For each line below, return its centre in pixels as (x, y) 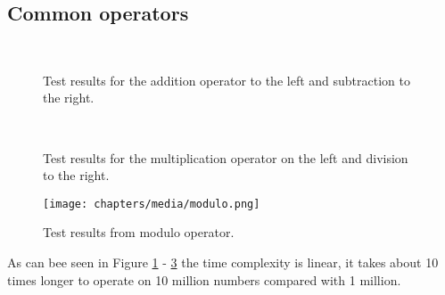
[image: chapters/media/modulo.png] (152, 204)
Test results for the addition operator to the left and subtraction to (227, 80)
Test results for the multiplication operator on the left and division (226, 157)
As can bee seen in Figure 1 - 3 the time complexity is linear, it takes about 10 (223, 262)
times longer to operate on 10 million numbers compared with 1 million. (204, 279)
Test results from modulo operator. (139, 232)
